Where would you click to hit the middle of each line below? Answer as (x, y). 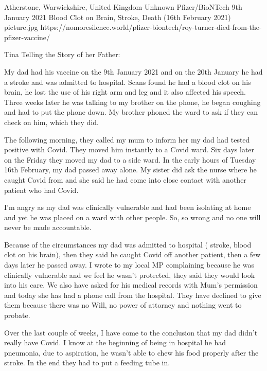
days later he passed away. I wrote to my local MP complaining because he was (129, 265)
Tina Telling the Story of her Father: (62, 54)
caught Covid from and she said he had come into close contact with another (125, 179)
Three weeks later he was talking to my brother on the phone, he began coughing (132, 102)
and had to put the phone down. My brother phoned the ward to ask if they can (131, 112)
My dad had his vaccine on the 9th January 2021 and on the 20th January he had (133, 71)
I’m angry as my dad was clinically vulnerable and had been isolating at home (128, 207)
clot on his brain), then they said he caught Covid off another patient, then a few (132, 254)
